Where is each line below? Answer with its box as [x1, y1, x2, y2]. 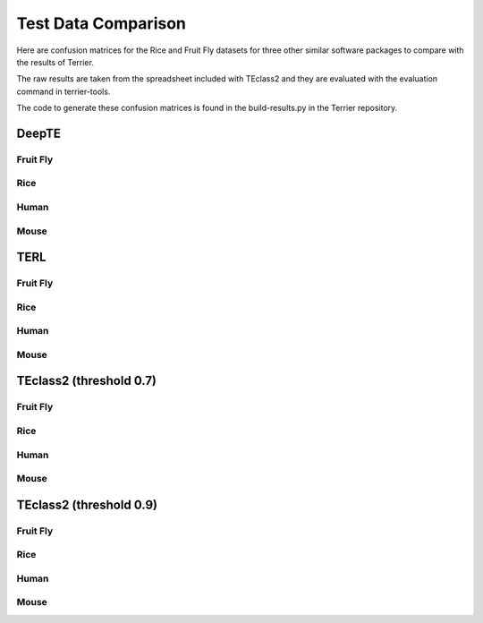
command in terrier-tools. [16, 86, 111, 97]
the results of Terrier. [16, 56, 94, 67]
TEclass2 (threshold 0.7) [16, 373, 157, 388]
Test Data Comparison [16, 13, 187, 33]
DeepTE [16, 125, 62, 141]
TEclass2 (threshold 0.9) [16, 497, 158, 512]
